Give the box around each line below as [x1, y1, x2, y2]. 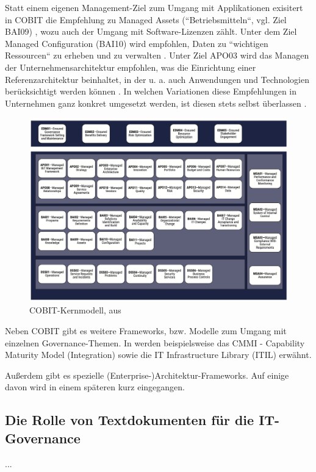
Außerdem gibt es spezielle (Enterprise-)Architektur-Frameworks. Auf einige [5, 368, 289, 381]
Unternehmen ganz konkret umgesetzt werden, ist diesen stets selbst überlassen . [5, 96, 307, 109]
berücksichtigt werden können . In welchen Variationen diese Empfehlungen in [5, 85, 297, 98]
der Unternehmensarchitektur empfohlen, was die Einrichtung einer [5, 60, 256, 73]
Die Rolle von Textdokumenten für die [5, 410, 254, 429]
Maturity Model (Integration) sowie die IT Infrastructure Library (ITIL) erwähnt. [5, 348, 312, 361]
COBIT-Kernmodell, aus [29, 304, 121, 316]
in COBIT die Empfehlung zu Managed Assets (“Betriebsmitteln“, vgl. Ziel [5, 13, 287, 26]
